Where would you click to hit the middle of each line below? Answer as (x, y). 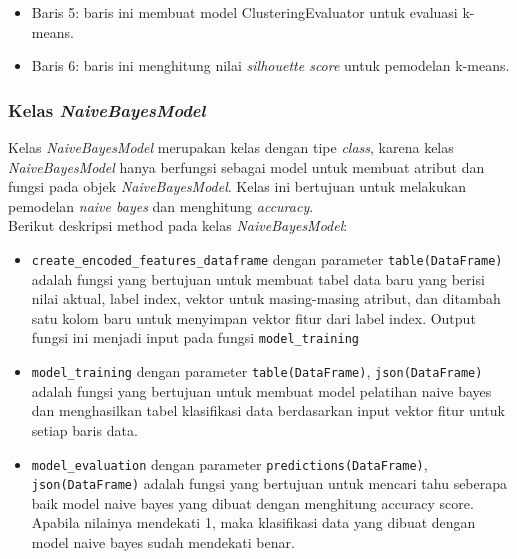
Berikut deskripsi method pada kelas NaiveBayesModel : (178, 225)
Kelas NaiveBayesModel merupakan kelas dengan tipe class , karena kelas (231, 147)
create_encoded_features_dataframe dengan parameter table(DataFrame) (267, 258)
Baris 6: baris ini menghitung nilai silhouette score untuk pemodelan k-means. (270, 65)
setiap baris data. (84, 429)
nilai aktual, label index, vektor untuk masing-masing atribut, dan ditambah (266, 298)
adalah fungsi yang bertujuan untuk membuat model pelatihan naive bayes (261, 390)
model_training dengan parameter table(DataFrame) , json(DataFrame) (257, 371)
